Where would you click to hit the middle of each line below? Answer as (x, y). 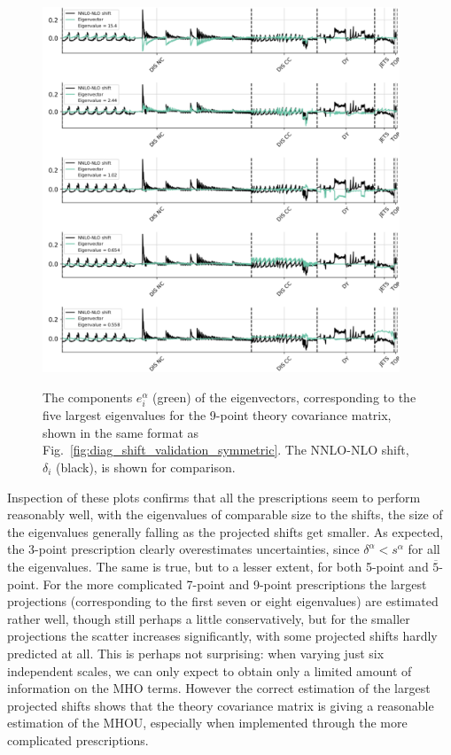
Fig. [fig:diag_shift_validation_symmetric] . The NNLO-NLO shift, (226, 450)
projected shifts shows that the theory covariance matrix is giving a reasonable (221, 705)
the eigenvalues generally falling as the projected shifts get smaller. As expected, (225, 531)
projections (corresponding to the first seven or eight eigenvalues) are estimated (223, 601)
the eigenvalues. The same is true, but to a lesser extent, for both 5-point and (218, 566)
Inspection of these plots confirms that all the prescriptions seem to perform (214, 497)
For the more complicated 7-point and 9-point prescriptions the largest (235, 584)
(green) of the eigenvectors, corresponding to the (284, 397)
